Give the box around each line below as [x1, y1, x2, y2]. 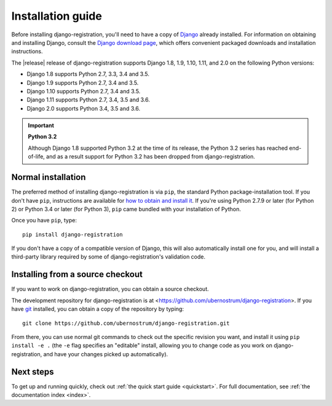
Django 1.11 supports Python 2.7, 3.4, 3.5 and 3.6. [26, 96, 151, 104]
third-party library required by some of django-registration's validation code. [11, 253, 206, 260]
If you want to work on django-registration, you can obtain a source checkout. [11, 286, 209, 293]
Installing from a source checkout [11, 269, 143, 279]
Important [28, 122, 55, 129]
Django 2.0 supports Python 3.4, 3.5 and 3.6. [26, 104, 141, 112]
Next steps [11, 366, 54, 377]
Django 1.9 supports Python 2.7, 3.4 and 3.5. [26, 79, 139, 86]
